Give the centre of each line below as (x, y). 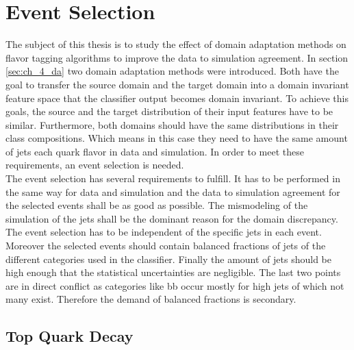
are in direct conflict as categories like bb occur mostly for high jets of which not (175, 285)
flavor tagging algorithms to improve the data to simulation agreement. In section (177, 57)
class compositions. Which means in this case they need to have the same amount (177, 138)
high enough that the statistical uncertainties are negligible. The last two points (173, 272)
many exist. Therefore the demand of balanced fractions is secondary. (151, 299)
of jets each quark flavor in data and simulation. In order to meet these (155, 151)
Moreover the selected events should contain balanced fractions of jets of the (166, 246)
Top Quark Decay (69, 336)
